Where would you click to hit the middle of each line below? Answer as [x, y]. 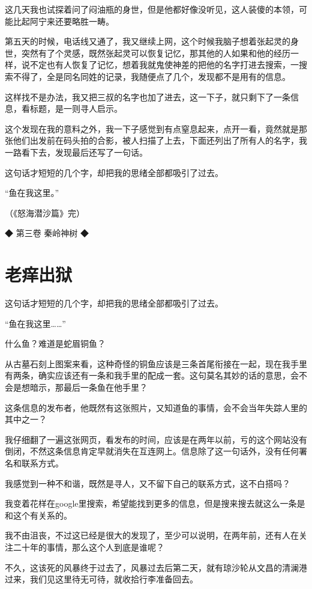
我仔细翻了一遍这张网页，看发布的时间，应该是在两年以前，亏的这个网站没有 [156, 439]
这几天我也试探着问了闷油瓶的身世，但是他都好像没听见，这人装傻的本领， [152, 9]
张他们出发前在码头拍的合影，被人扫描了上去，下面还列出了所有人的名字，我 [156, 140]
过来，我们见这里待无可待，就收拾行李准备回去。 [101, 579]
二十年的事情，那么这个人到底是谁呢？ [88, 547]
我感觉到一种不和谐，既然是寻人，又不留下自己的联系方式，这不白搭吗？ [148, 483]
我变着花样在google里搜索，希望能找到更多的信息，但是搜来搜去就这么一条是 [155, 503]
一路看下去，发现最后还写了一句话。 [76, 152]
